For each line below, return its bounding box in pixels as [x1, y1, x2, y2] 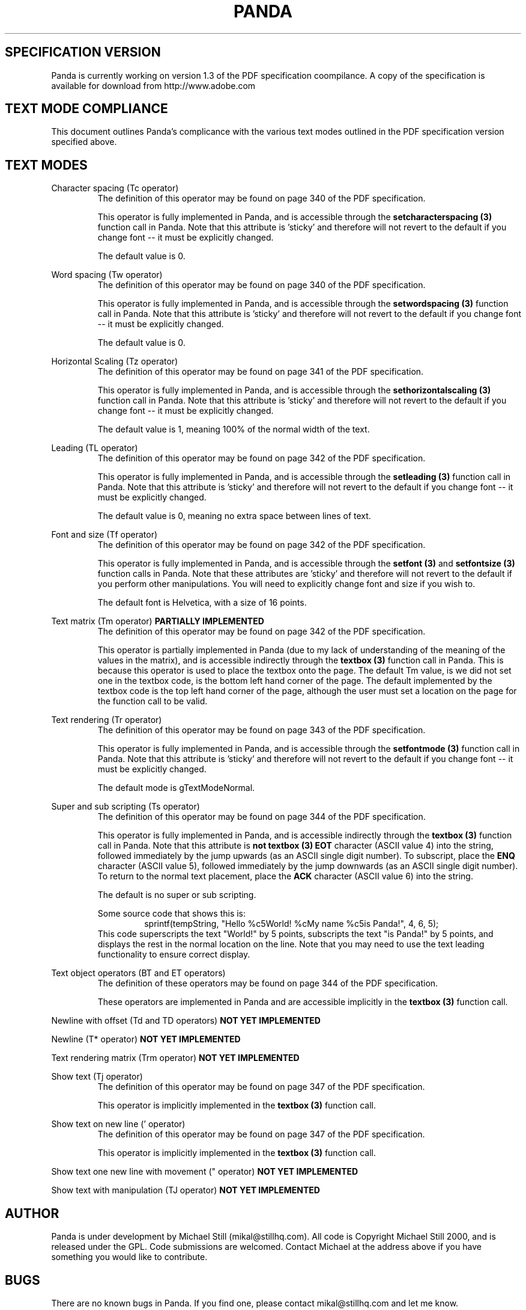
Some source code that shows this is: [97, 908, 246, 919]
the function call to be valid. [97, 696, 208, 707]
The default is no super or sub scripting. [97, 890, 256, 900]
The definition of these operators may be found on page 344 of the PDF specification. [97, 978, 438, 989]
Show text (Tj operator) [51, 1071, 143, 1082]
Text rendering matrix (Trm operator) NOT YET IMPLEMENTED [51, 1053, 300, 1063]
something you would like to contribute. [51, 1252, 208, 1262]
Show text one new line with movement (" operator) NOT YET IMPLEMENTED [51, 1166, 358, 1177]
